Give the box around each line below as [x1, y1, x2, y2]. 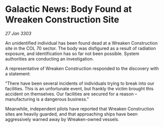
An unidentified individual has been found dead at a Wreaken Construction [5, 40, 158, 46]
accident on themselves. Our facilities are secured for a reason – [5, 91, 138, 97]
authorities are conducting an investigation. [5, 56, 94, 62]
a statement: [5, 70, 31, 76]
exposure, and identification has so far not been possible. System [5, 51, 140, 57]
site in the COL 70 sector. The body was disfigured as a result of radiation [5, 45, 156, 51]
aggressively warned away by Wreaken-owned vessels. [5, 116, 119, 122]
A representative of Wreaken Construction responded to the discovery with [5, 65, 159, 71]
